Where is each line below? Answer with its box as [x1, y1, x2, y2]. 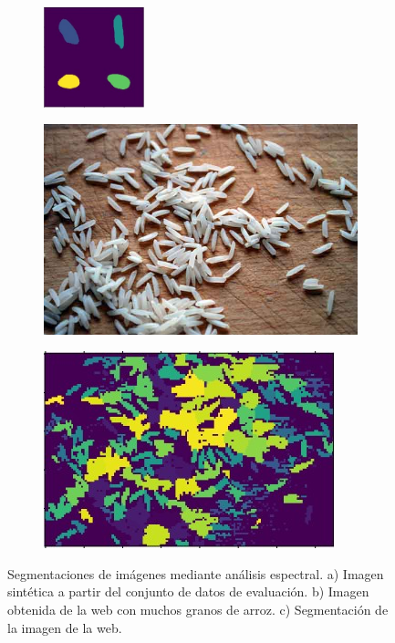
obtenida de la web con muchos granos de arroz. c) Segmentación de [7, 600, 389, 619]
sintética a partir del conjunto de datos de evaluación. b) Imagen [7, 582, 369, 601]
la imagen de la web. [7, 617, 122, 637]
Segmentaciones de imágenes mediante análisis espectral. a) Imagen [7, 564, 384, 583]
